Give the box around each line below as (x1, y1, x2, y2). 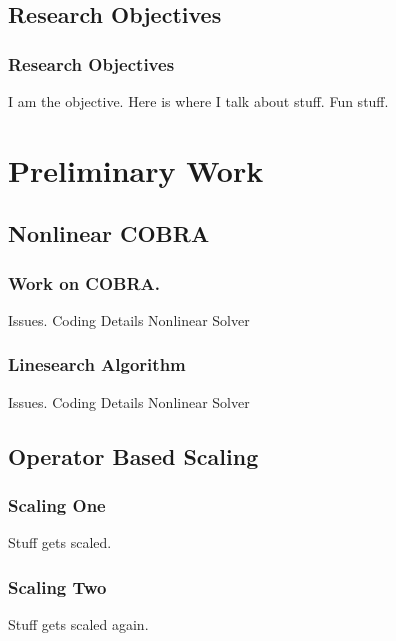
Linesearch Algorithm (8, 352, 186, 377)
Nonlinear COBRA (8, 218, 210, 249)
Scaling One (8, 493, 106, 518)
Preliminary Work (8, 149, 264, 190)
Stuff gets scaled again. (8, 614, 149, 635)
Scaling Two (8, 574, 107, 599)
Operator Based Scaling (8, 440, 259, 471)
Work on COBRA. (8, 270, 161, 295)
